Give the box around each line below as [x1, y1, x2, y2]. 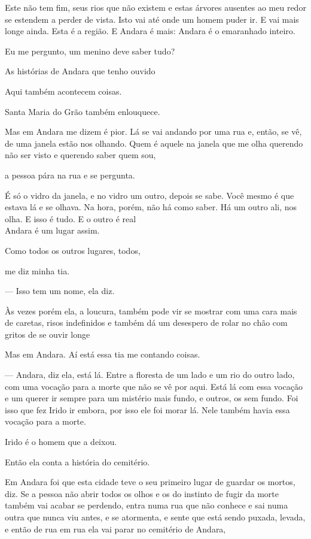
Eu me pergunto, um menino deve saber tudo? [5, 44, 175, 57]
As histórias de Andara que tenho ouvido [5, 65, 155, 77]
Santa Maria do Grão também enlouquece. [5, 105, 160, 117]
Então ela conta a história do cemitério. [5, 455, 150, 468]
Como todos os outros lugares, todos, [5, 244, 141, 256]
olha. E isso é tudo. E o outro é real [5, 212, 136, 225]
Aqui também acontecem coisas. [5, 84, 122, 97]
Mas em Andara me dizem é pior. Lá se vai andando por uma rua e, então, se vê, [5, 125, 302, 138]
